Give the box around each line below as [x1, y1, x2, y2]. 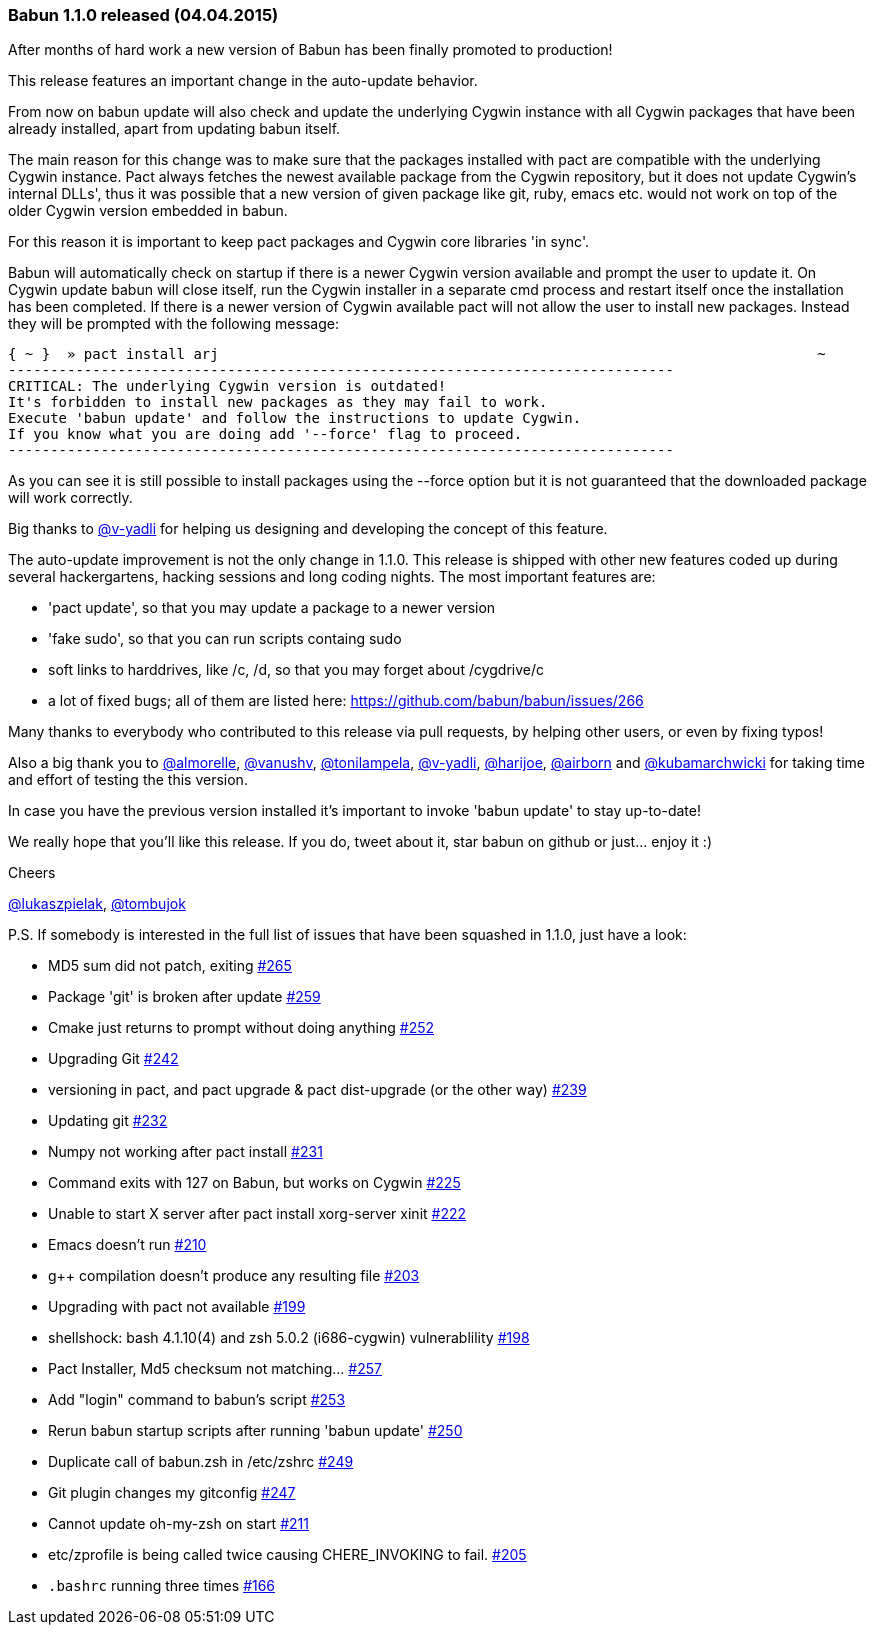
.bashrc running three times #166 [48, 1577, 276, 1595]
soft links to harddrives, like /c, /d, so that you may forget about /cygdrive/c [48, 661, 545, 679]
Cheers [8, 864, 56, 882]
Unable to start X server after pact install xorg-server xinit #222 [48, 1205, 467, 1223]
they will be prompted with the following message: [8, 315, 339, 333]
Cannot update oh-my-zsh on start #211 [48, 1515, 309, 1533]
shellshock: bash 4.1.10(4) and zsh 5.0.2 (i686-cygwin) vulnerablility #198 [48, 1329, 530, 1347]
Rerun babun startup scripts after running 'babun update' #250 [48, 1422, 463, 1440]
